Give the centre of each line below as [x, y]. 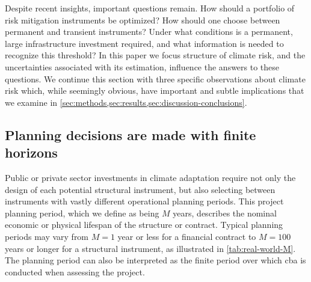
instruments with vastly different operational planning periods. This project [144, 201]
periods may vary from [47, 236]
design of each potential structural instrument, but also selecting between [140, 189]
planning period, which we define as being [82, 213]
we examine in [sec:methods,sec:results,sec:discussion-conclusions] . [126, 102]
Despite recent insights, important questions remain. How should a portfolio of [150, 8]
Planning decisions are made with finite [131, 134]
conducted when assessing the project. [75, 271]
